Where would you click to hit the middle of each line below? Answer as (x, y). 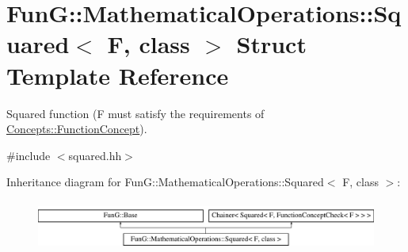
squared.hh (95, 155)
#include (29, 155)
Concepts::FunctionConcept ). (77, 129)
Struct (271, 44)
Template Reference (118, 75)
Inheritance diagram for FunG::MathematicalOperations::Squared (165, 182)
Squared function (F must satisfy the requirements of (135, 113)
